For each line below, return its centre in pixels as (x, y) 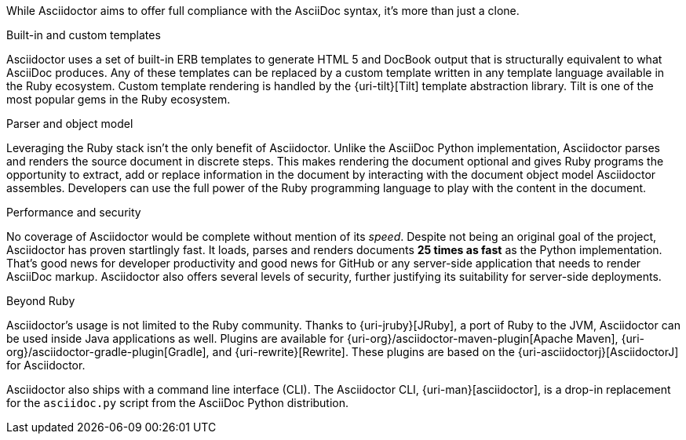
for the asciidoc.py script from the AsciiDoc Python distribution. (178, 403)
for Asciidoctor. (46, 365)
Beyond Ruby (41, 301)
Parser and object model (70, 124)
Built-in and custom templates (84, 35)
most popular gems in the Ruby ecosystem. (119, 99)
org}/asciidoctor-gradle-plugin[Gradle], (108, 352)
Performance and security (74, 212)
